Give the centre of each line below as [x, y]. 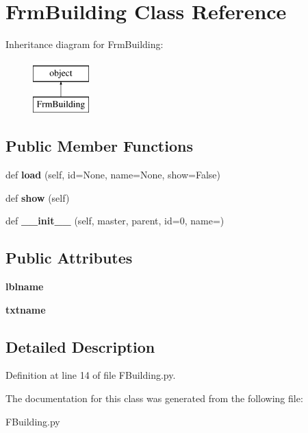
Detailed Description [80, 346]
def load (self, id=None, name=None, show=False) [113, 175]
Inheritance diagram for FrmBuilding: [85, 44]
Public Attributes [69, 258]
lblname [25, 286]
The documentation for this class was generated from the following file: [154, 398]
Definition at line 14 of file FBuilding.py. [91, 375]
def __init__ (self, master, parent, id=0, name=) [115, 221]
